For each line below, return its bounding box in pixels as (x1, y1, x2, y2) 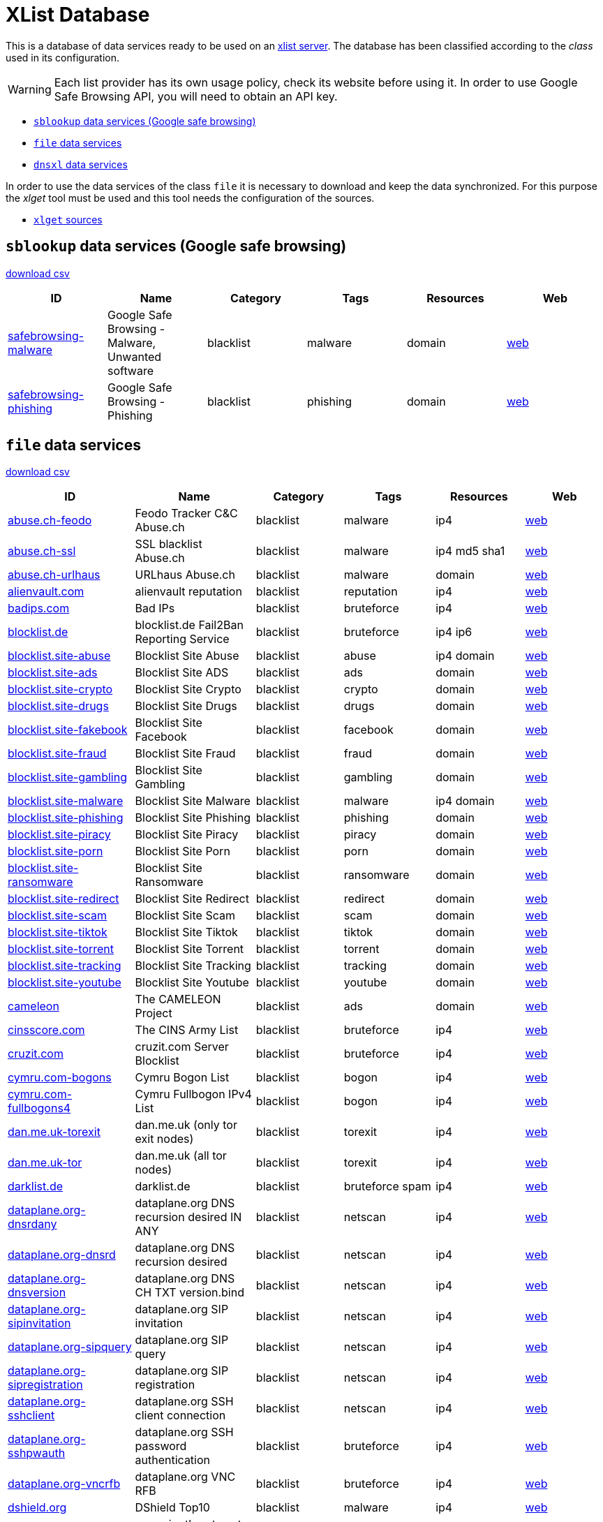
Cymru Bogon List (135, 1070, 230, 1085)
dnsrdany (8, 1217, 57, 1232)
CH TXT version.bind (135, 1285, 244, 1300)
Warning (8, 82, 52, 96)
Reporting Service (135, 632, 230, 647)
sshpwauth (8, 1446, 66, 1461)
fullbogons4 (8, 1101, 71, 1116)
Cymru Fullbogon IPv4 (135, 1087, 252, 1102)
